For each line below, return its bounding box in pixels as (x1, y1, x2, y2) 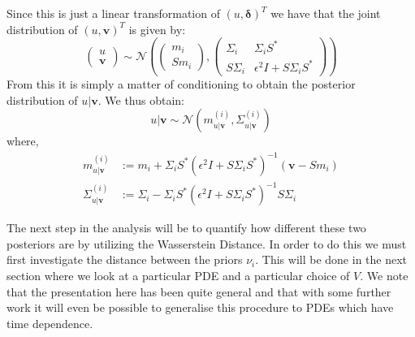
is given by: (128, 20, 186, 37)
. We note (360, 266, 409, 283)
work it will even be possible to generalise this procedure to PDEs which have (6, 299, 394, 316)
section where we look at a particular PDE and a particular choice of (6, 266, 350, 283)
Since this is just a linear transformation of (6, 5, 220, 21)
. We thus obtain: (97, 91, 185, 108)
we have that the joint (270, 5, 381, 21)
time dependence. (6, 314, 93, 331)
